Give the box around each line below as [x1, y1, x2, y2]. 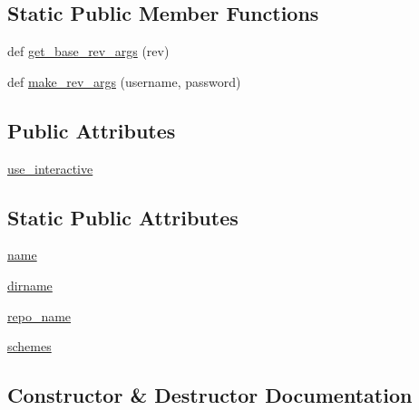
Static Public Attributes [7, 203, 239, 231]
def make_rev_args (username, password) [7, 72, 241, 91]
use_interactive [7, 158, 93, 177]
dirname [7, 275, 53, 294]
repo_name [7, 306, 72, 325]
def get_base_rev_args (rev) [7, 42, 170, 61]
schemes [7, 337, 52, 356]
